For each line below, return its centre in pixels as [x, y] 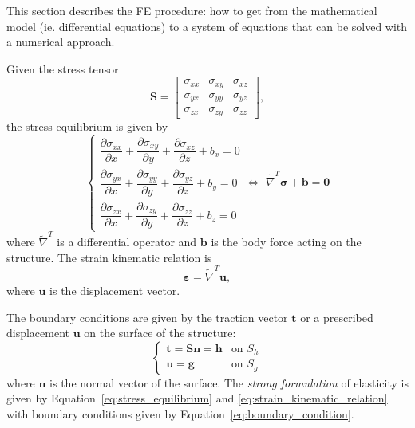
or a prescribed [337, 317]
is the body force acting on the [286, 242]
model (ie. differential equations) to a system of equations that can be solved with [207, 26]
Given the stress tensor [63, 68]
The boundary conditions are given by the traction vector [147, 317]
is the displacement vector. [115, 291]
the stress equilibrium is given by [87, 126]
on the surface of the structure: [160, 333]
